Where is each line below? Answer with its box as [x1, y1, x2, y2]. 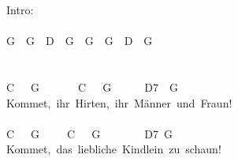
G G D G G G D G [6, 32, 153, 49]
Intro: [6, 2, 34, 17]
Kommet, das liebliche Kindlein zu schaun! [6, 141, 221, 157]
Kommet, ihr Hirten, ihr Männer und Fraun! [6, 94, 232, 111]
